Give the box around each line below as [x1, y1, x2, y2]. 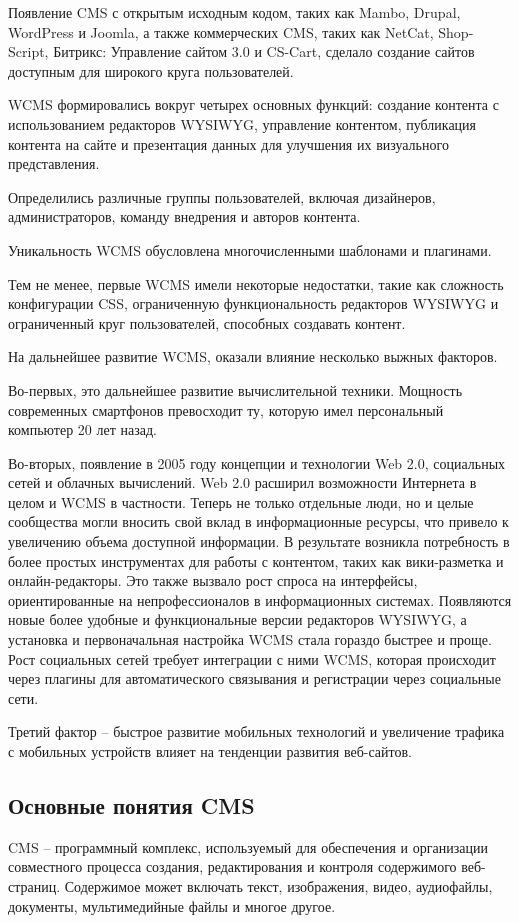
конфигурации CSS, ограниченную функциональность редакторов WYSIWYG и [8, 293, 499, 314]
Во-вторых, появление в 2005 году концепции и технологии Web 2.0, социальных [8, 452, 506, 473]
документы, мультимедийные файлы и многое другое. [8, 895, 336, 916]
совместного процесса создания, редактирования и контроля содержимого [8, 856, 457, 877]
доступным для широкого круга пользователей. [8, 60, 294, 81]
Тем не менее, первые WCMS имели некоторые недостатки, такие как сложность [8, 273, 504, 294]
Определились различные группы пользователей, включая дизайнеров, [8, 186, 436, 207]
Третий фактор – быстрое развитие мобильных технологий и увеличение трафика [8, 721, 505, 742]
